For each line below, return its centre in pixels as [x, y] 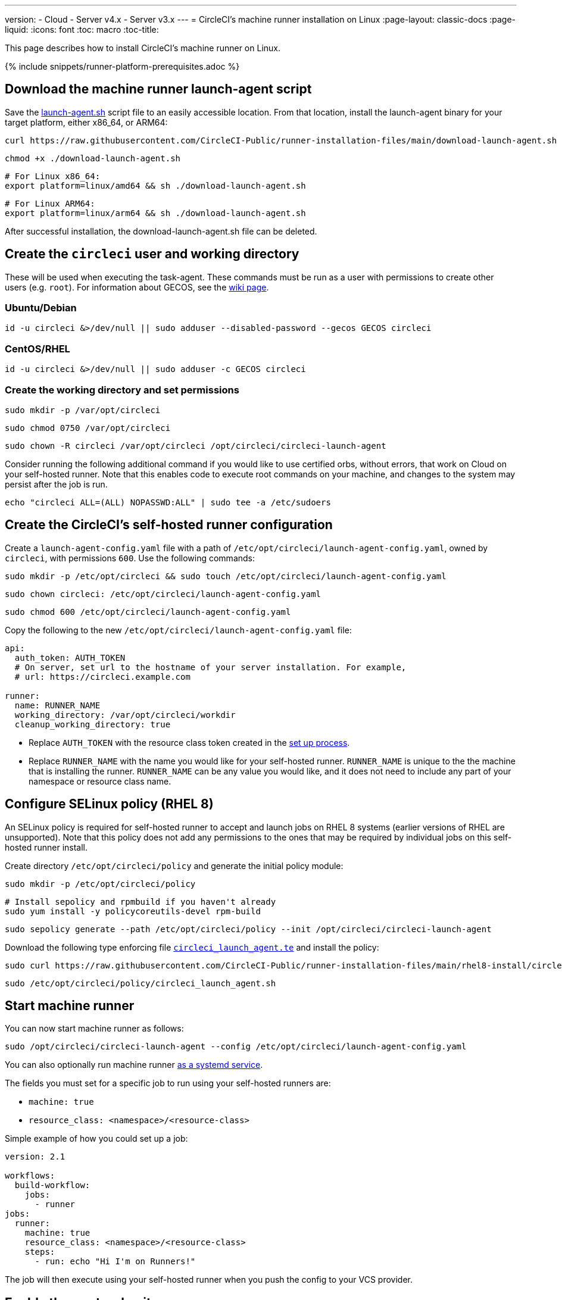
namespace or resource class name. [100, 781]
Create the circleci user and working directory [152, 254]
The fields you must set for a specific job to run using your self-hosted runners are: [168, 1083]
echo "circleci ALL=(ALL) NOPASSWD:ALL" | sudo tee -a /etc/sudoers [168, 502]
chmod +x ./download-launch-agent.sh [93, 158]
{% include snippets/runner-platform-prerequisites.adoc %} [122, 66]
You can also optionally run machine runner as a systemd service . [134, 1065]
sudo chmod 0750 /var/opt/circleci [88, 428]
